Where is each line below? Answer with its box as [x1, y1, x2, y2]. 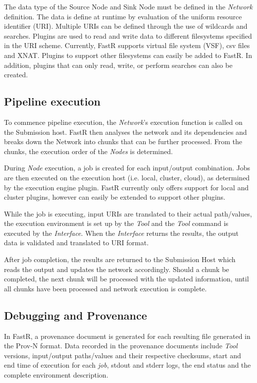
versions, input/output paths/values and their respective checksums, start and [4, 350, 241, 360]
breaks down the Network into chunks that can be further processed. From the [4, 136, 243, 147]
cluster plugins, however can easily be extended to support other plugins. [4, 192, 226, 202]
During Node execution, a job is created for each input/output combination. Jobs [4, 163, 251, 173]
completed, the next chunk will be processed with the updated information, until [4, 274, 249, 284]
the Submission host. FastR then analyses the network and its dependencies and [4, 126, 247, 137]
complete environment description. [4, 370, 108, 380]
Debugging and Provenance [4, 307, 147, 323]
